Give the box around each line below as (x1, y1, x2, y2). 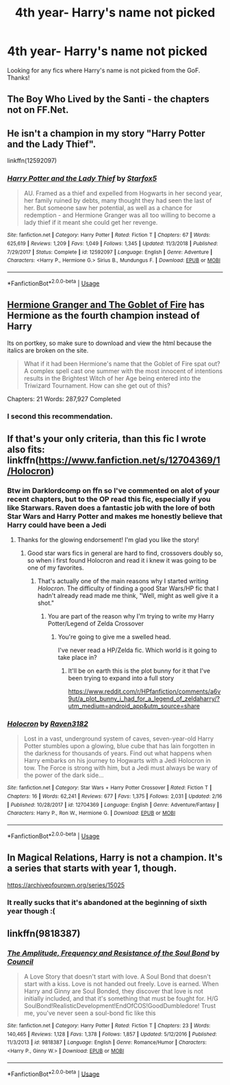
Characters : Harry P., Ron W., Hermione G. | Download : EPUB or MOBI (7, 809, 176, 817)
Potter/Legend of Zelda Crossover (47, 620, 144, 628)
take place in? (57, 653, 97, 662)
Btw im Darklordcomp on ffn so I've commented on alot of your (7, 486, 220, 495)
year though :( (7, 906, 55, 916)
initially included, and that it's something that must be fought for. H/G (23, 994, 219, 1003)
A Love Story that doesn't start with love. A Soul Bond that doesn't (23, 972, 211, 981)
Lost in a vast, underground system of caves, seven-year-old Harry (23, 735, 214, 743)
